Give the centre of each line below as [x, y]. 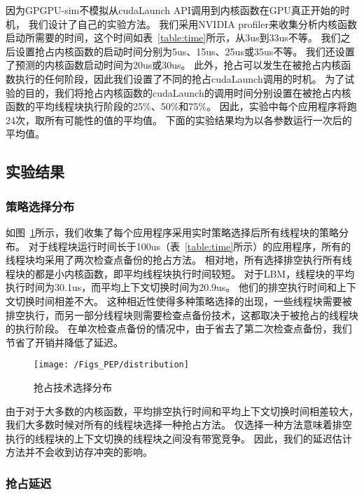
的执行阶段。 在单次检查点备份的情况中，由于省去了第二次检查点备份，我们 [179, 328]
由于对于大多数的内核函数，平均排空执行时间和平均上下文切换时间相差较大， [182, 411]
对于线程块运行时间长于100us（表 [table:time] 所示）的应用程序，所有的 [190, 246]
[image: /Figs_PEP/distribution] [111, 365]
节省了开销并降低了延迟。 [64, 342]
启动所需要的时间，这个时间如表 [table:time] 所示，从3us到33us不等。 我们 [173, 38]
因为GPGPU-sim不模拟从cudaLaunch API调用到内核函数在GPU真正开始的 [173, 10]
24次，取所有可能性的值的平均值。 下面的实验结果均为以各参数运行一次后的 [179, 120]
